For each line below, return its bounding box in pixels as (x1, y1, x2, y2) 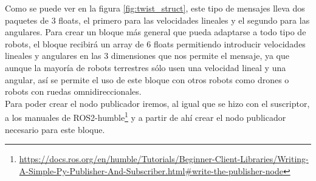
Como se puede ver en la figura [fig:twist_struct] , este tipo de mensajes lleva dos (5, 2, 305, 14)
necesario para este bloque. (5, 123, 105, 135)
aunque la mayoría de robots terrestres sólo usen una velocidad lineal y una (5, 61, 286, 73)
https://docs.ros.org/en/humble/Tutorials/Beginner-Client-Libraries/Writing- (19, 152, 309, 165)
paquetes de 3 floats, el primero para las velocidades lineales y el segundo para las (5, 13, 310, 26)
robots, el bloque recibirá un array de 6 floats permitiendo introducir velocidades (5, 37, 306, 50)
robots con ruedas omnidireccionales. (5, 85, 142, 98)
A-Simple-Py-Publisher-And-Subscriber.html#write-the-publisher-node (19, 164, 283, 177)
